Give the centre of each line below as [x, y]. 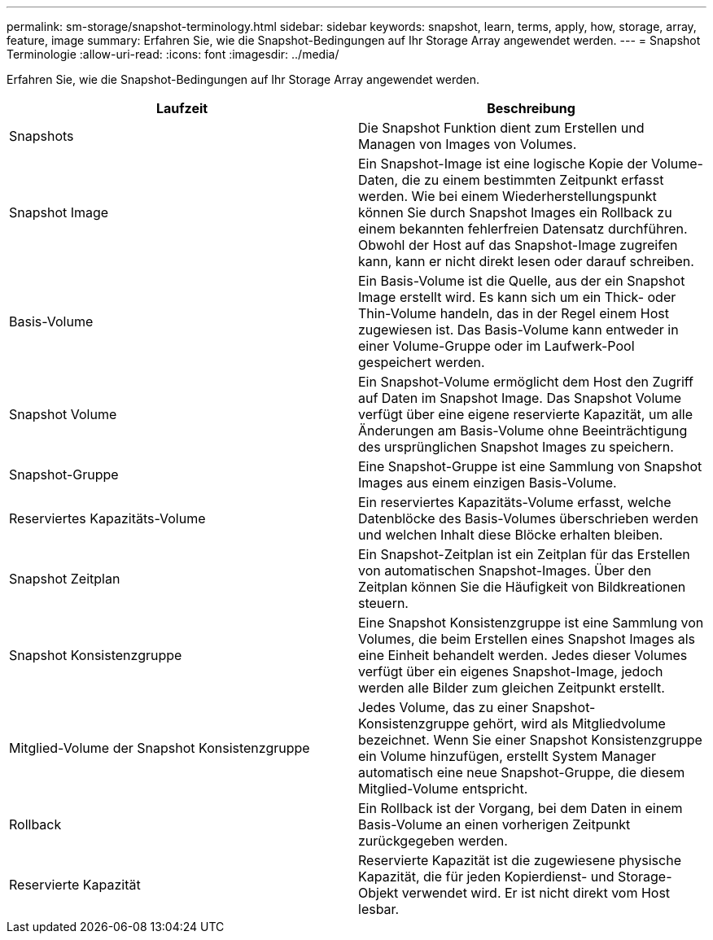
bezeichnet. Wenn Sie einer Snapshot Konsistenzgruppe [530, 740]
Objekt [378, 893]
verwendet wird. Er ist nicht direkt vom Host [536, 893]
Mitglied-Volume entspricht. [443, 789]
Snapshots [42, 136]
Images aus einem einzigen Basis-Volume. [488, 483]
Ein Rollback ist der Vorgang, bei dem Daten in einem [521, 808]
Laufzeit [182, 108]
